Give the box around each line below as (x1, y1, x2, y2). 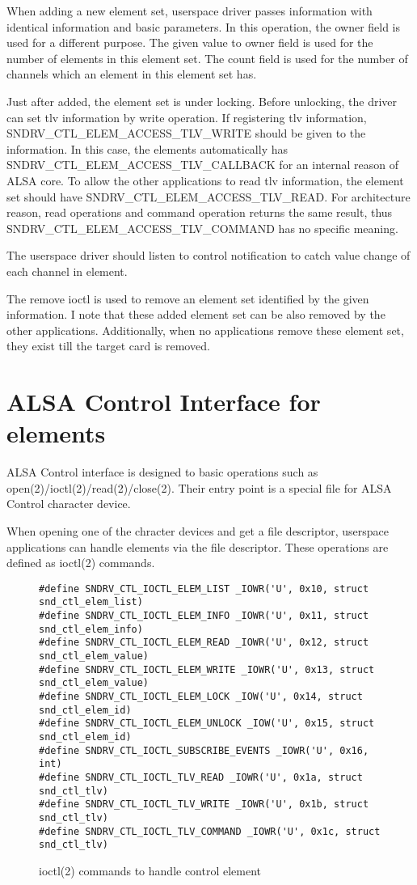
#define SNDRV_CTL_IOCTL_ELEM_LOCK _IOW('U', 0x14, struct (39, 691, 363, 702)
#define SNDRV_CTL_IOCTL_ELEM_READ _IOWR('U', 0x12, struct (39, 637, 369, 649)
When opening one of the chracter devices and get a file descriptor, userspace (6, 522, 389, 539)
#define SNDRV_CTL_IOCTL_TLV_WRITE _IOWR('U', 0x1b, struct (39, 798, 369, 811)
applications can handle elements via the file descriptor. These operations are (6, 538, 389, 555)
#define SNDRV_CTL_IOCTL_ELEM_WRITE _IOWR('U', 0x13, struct (39, 663, 375, 675)
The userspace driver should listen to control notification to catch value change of (6, 247, 411, 264)
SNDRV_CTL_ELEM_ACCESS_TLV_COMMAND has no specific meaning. (6, 219, 398, 236)
